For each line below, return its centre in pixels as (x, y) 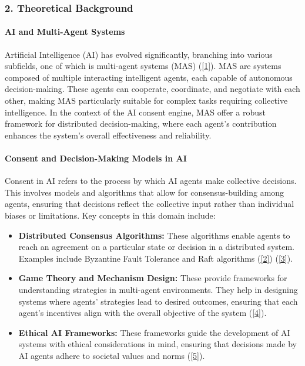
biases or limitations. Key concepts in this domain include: (110, 215)
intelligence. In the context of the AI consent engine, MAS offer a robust (135, 112)
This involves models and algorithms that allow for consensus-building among (145, 192)
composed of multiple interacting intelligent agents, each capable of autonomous (149, 77)
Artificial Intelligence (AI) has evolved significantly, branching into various (139, 54)
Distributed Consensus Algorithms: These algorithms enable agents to (154, 235)
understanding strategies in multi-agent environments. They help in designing (158, 289)
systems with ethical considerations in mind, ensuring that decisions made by (157, 344)
